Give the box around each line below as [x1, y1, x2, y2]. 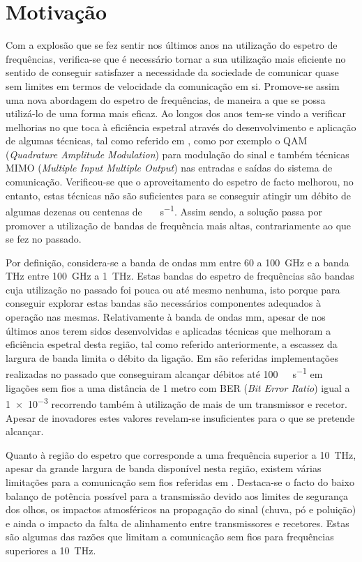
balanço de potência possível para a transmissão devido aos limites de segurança [6, 488, 349, 503]
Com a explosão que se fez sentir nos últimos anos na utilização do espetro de [6, 38, 338, 52]
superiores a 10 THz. [6, 542, 96, 557]
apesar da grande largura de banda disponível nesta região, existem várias [6, 461, 322, 476]
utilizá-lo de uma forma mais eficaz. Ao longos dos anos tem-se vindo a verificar [6, 106, 347, 121]
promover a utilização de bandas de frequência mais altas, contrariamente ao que [6, 218, 352, 232]
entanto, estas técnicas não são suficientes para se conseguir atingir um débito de [6, 188, 351, 202]
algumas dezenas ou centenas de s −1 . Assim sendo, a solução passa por [6, 202, 322, 218]
